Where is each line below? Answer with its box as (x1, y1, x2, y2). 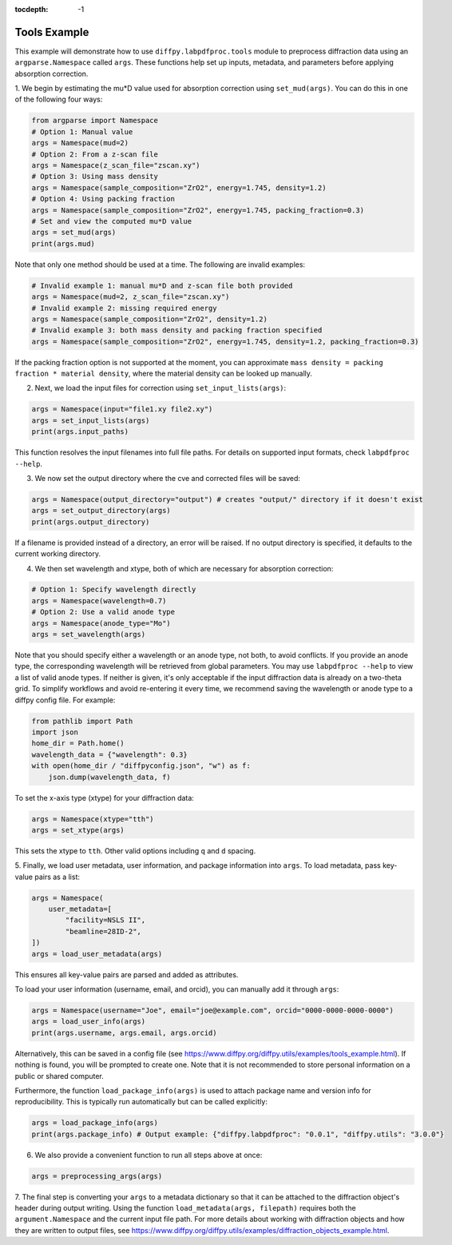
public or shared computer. (14, 1071, 104, 1080)
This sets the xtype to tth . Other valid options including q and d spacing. (14, 845, 256, 855)
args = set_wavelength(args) (31, 630, 146, 639)
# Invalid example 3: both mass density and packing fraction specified (31, 326, 323, 335)
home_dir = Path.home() (31, 739, 125, 748)
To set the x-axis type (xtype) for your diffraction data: (14, 793, 195, 802)
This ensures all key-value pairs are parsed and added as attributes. (14, 969, 239, 979)
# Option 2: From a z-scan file (31, 149, 159, 159)
